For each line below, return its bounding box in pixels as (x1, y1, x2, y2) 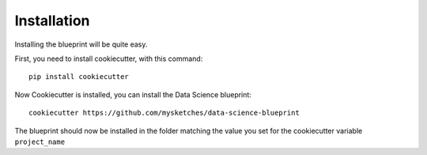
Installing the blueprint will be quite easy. (14, 40, 148, 49)
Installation (14, 12, 90, 29)
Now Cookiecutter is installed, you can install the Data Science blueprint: (14, 89, 252, 99)
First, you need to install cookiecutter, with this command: (14, 54, 203, 63)
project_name (14, 137, 66, 146)
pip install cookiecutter (28, 72, 130, 81)
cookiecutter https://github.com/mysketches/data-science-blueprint (28, 108, 300, 118)
